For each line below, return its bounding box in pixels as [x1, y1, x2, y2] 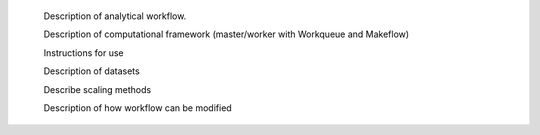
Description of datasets [43, 65, 140, 77]
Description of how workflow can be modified [43, 101, 232, 114]
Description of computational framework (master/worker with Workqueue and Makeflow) [43, 28, 410, 40]
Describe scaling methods [43, 83, 152, 95]
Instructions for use [43, 46, 124, 59]
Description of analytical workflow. [43, 10, 187, 22]
